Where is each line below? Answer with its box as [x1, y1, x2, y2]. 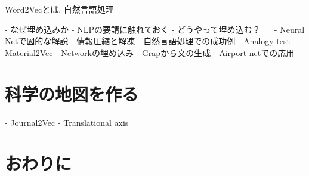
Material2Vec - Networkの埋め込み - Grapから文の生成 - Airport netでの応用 [5, 46, 295, 58]
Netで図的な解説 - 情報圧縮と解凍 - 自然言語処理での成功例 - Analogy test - [5, 35, 296, 47]
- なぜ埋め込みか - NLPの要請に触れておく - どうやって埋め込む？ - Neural [5, 23, 305, 35]
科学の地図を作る [5, 81, 139, 106]
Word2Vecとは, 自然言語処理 [5, 3, 114, 15]
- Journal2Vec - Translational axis [5, 116, 129, 128]
